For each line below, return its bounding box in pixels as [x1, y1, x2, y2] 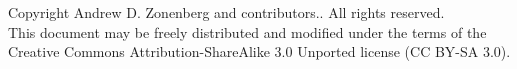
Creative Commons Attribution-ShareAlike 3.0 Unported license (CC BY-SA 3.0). [8, 41, 511, 62]
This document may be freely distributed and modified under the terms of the [8, 21, 487, 42]
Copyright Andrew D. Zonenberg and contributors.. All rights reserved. [8, 2, 445, 22]
